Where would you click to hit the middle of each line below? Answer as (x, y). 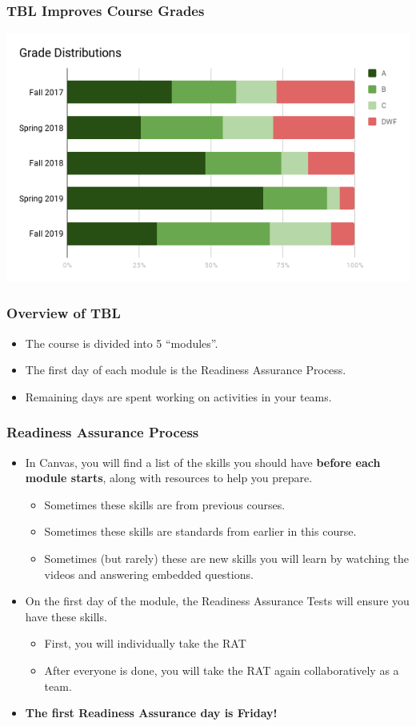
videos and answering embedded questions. (149, 574)
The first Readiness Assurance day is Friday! (151, 713)
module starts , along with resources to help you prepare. (169, 478)
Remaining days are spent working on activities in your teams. (178, 396)
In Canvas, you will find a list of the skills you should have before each (203, 462)
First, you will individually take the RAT (145, 643)
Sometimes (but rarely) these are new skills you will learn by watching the (227, 558)
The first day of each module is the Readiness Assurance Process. (186, 370)
